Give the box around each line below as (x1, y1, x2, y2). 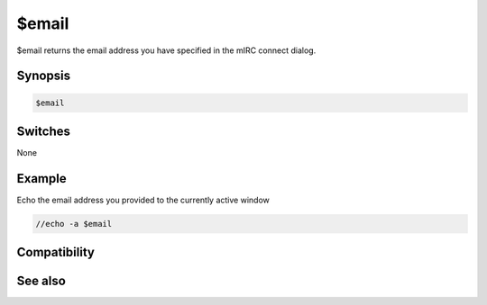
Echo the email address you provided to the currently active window (16, 194, 270, 205)
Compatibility (16, 245, 95, 260)
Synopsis (16, 68, 71, 84)
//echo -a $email (35, 219, 113, 229)
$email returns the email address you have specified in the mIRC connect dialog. (16, 45, 317, 56)
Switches (16, 123, 71, 139)
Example (16, 171, 67, 186)
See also (16, 274, 67, 289)
